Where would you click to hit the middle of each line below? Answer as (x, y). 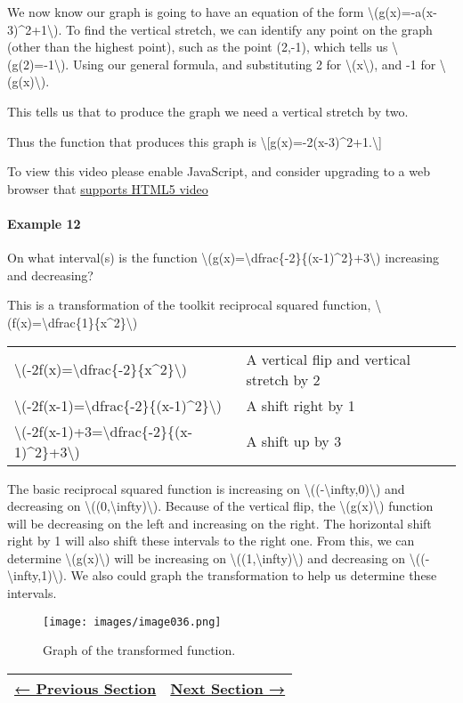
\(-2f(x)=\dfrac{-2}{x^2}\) (101, 369)
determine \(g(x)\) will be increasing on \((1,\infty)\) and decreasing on (207, 558)
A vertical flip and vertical (328, 359)
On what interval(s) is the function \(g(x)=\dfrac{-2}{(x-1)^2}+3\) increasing (223, 258)
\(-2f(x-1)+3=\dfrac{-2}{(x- (104, 431)
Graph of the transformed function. (139, 650)
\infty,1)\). (37, 575)
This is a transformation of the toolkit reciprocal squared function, (189, 305)
